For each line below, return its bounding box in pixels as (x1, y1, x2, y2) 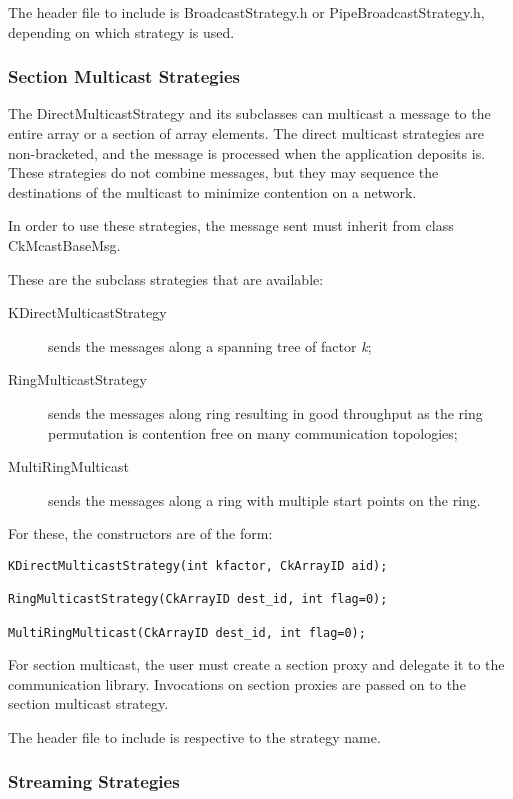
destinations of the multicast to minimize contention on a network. (8, 181, 417, 202)
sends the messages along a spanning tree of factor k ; (48, 335, 372, 356)
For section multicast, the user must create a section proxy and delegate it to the (8, 654, 505, 675)
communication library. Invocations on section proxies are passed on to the (8, 673, 466, 694)
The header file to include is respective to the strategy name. (8, 726, 381, 747)
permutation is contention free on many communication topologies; (48, 422, 458, 443)
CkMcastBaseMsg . (8, 234, 121, 255)
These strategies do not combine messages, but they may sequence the (8, 162, 439, 183)
